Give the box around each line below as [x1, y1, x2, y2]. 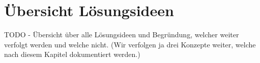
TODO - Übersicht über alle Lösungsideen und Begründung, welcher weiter [4, 29, 239, 40]
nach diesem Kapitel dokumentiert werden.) [4, 49, 140, 59]
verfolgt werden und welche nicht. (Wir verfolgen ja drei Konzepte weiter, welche [4, 39, 256, 49]
